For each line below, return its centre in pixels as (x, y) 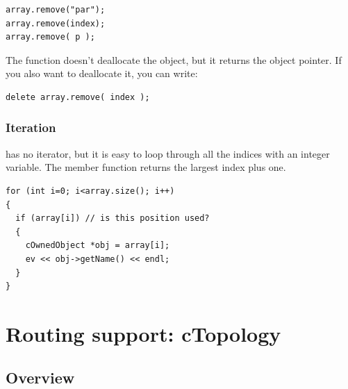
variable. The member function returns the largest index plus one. (146, 167)
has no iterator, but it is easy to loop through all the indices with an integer (168, 153)
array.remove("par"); (56, 10)
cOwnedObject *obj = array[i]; (98, 246)
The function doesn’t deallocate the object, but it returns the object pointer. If (174, 59)
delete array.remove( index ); (78, 97)
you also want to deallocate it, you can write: (102, 73)
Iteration (31, 127)
